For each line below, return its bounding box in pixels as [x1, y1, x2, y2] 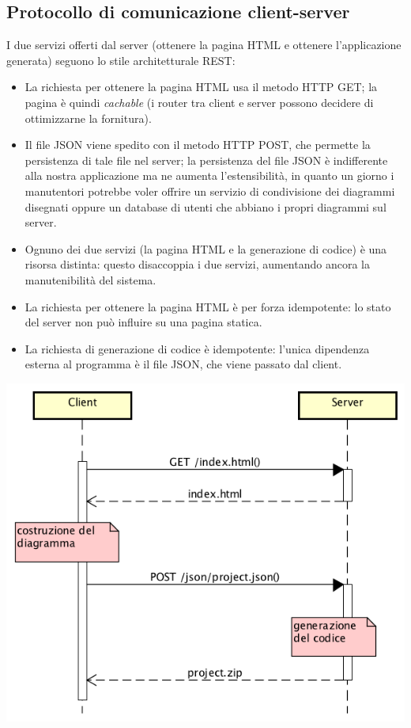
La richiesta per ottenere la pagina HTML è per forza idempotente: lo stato [25, 298, 391, 314]
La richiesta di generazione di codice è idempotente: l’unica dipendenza [25, 340, 370, 356]
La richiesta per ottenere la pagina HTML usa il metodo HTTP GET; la [25, 78, 378, 95]
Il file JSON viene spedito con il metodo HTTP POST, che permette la [25, 136, 371, 153]
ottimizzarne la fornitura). [25, 109, 152, 126]
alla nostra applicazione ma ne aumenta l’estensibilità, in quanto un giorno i [25, 167, 394, 184]
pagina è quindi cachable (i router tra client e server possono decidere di [25, 93, 374, 110]
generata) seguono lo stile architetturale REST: [6, 51, 236, 68]
